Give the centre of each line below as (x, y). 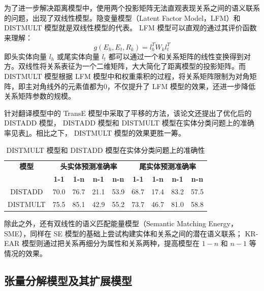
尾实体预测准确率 (168, 166)
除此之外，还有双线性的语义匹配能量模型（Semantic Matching (105, 223)
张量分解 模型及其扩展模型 (68, 280)
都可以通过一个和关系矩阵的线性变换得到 (176, 56)
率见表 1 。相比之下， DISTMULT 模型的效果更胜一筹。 (95, 133)
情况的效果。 (25, 253)
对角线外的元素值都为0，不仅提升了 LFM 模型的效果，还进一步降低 (144, 86)
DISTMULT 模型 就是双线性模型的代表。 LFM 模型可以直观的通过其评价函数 (130, 28)
